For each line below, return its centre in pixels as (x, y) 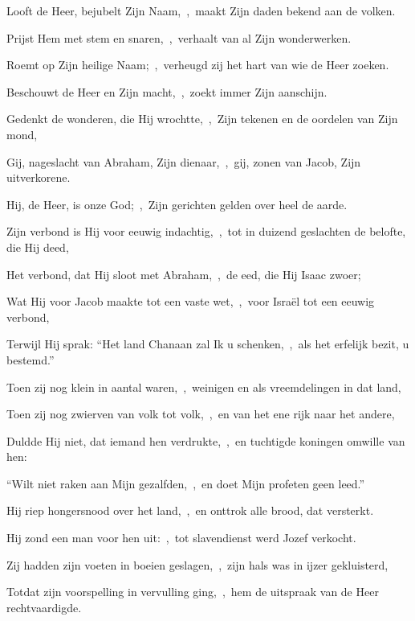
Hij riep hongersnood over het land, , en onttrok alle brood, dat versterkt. (190, 510)
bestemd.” (31, 359)
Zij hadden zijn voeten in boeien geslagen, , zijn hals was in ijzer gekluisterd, (197, 564)
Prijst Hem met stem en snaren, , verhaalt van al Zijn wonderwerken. (179, 37)
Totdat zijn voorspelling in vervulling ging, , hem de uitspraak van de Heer (193, 592)
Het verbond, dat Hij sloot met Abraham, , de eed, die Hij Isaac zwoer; (184, 274)
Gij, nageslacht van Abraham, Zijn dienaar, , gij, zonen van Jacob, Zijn (184, 161)
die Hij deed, (38, 247)
